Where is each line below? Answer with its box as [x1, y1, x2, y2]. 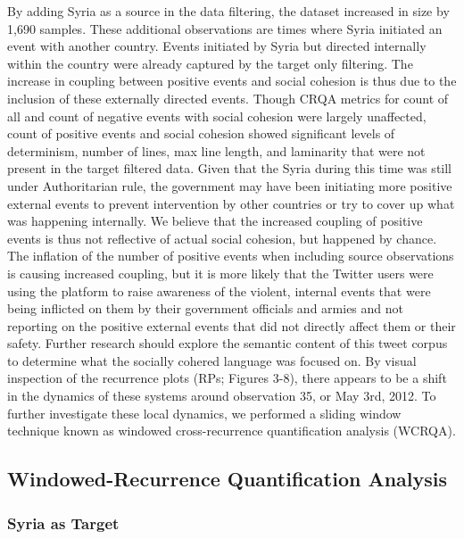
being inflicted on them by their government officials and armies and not [7, 299, 403, 318]
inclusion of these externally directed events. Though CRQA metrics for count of [7, 88, 449, 107]
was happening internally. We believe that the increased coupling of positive [7, 211, 423, 230]
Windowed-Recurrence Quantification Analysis [7, 465, 448, 493]
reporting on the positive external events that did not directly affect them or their [7, 316, 456, 335]
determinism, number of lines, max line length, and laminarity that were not [7, 141, 426, 160]
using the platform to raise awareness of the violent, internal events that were [7, 281, 431, 300]
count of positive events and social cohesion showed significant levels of [7, 124, 395, 143]
